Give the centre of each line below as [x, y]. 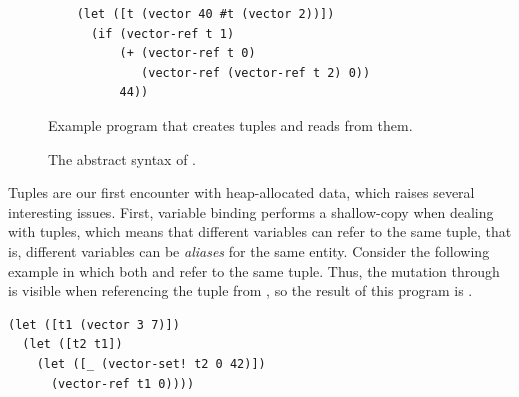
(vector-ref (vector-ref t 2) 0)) [256, 72]
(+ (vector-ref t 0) [187, 53]
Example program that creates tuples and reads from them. [230, 124]
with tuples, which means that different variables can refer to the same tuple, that [260, 231]
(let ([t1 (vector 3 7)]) [94, 324]
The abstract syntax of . [122, 158]
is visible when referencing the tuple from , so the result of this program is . [240, 290]
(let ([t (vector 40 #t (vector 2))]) [205, 14]
